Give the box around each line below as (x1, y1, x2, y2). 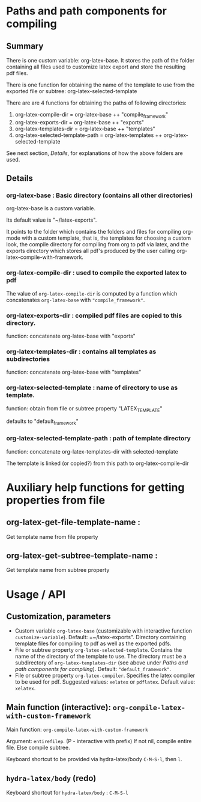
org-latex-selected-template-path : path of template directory (6, 434, 191, 443)
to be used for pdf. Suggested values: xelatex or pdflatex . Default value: (14, 678, 196, 685)
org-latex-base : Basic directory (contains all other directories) (6, 191, 193, 199)
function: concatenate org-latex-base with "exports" (6, 332, 136, 340)
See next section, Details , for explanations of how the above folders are (6, 149, 183, 157)
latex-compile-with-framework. (6, 254, 84, 261)
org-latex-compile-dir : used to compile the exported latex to (6, 269, 187, 277)
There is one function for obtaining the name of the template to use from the (6, 81, 195, 88)
